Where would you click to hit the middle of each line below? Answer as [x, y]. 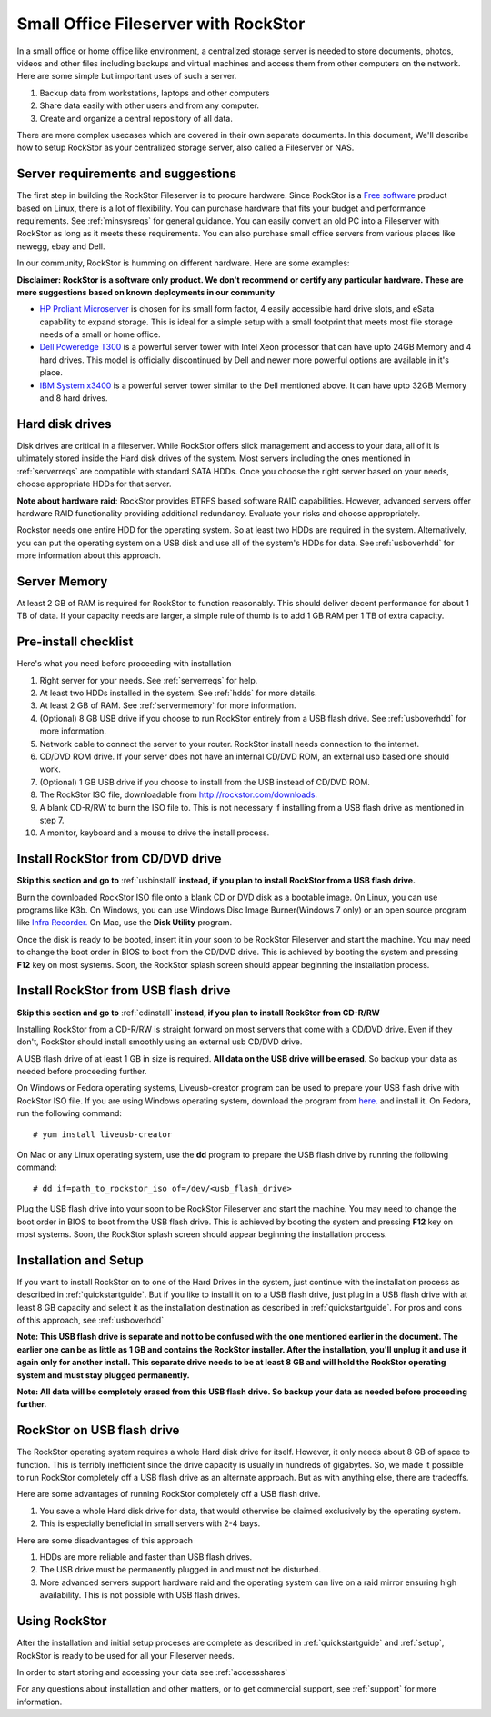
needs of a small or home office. [100, 334]
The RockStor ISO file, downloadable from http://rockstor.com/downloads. [179, 794]
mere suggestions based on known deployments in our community [146, 292]
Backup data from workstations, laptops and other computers [155, 93]
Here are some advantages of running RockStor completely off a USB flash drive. [169, 1494]
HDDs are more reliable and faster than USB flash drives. [146, 1557]
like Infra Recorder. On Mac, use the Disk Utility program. [124, 923]
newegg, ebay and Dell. [61, 246]
